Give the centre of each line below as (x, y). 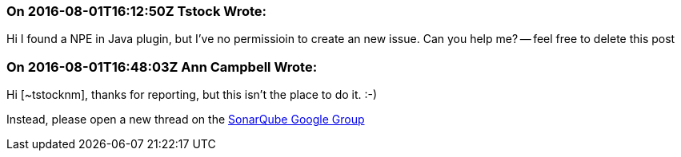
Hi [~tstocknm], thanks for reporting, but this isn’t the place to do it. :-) (192, 95)
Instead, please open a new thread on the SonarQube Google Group (186, 120)
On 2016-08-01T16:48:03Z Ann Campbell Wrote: (162, 67)
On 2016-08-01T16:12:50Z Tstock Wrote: (137, 11)
